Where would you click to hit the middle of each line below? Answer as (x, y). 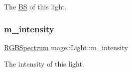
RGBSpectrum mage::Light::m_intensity (66, 47)
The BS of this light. (35, 6)
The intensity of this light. (44, 64)
